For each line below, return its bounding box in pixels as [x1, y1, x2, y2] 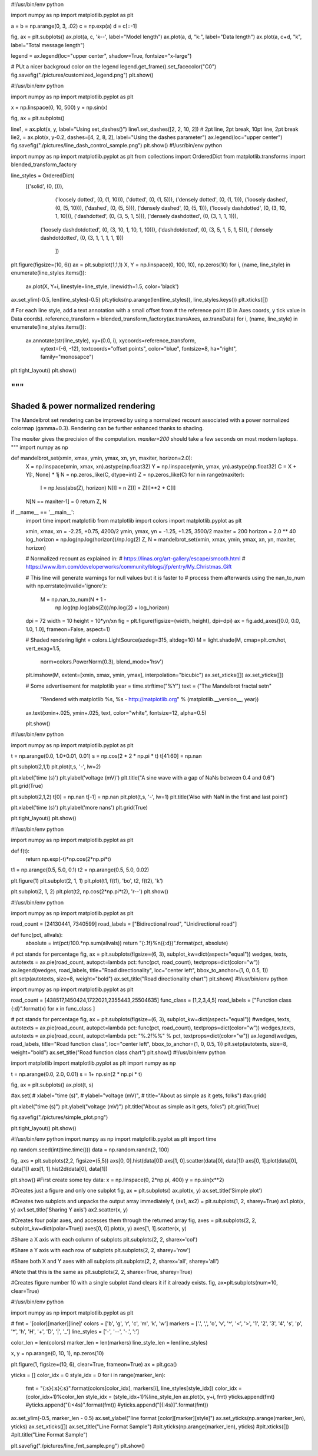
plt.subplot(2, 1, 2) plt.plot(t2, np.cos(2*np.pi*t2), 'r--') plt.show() [11, 888, 169, 895]
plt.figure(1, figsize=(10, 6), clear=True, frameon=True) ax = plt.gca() [11, 1361, 177, 1368]
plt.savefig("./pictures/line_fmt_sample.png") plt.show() [11, 1442, 145, 1449]
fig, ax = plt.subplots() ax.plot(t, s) [11, 1081, 94, 1088]
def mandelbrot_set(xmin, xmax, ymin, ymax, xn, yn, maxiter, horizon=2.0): [11, 454, 193, 462]
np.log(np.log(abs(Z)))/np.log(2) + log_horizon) [55, 604, 170, 611]
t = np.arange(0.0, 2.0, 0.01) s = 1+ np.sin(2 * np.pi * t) [11, 1070, 143, 1078]
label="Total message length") [11, 41, 85, 48]
